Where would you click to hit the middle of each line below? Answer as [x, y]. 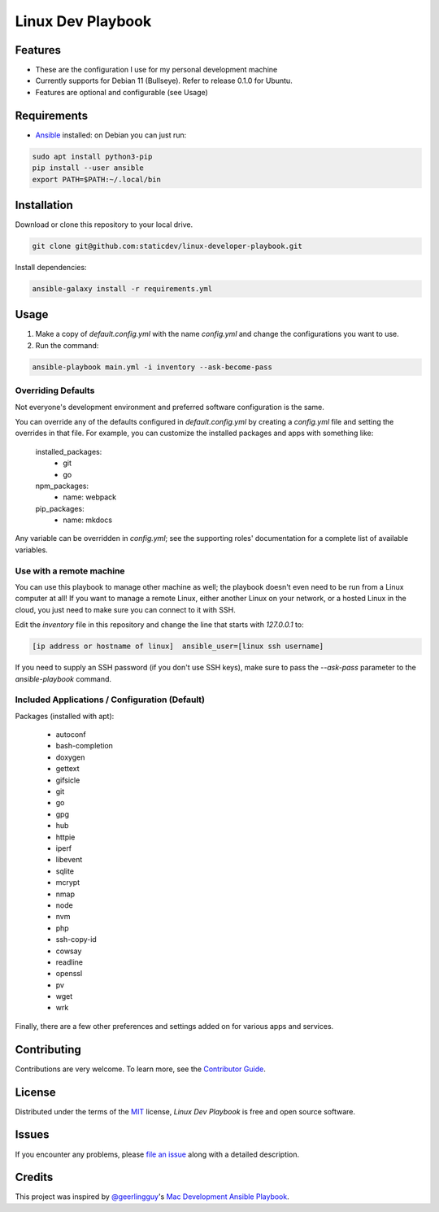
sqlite [65, 871]
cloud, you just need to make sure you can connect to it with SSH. [125, 609]
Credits [34, 1177]
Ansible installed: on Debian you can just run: [111, 135]
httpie [65, 837]
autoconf [71, 735]
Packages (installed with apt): [65, 716]
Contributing [48, 1049]
